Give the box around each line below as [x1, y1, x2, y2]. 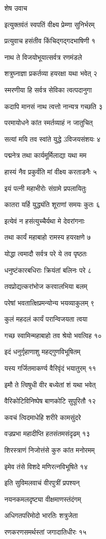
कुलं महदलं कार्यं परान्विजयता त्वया [4, 314, 88, 324]
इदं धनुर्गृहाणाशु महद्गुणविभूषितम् [4, 346, 81, 357]
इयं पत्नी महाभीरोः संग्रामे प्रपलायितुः [4, 183, 87, 193]
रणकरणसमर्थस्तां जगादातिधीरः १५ [4, 527, 87, 537]
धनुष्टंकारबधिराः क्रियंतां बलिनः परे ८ [4, 265, 92, 275]
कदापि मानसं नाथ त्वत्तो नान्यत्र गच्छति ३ [4, 101, 103, 111]
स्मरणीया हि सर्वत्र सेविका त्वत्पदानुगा [4, 84, 92, 95]
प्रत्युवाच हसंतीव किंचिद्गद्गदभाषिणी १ [4, 36, 95, 46]
